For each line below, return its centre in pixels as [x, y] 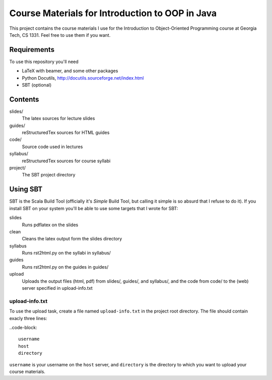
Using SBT [26, 189]
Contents [24, 99]
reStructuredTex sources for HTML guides [66, 133]
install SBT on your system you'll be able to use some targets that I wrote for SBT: [94, 208]
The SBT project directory [49, 175]
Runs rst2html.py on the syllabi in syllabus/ [66, 253]
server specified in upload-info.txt [57, 288]
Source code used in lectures [52, 147]
